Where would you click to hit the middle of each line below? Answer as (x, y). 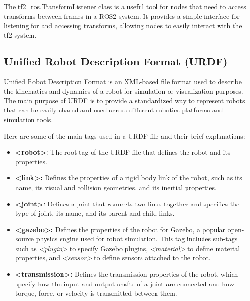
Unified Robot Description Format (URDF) (116, 61)
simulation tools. (29, 119)
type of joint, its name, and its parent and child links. (95, 213)
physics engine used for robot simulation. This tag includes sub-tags (137, 239)
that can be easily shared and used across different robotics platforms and (114, 110)
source (25, 239)
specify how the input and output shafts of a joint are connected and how (125, 283)
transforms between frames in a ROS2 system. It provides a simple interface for (122, 16)
